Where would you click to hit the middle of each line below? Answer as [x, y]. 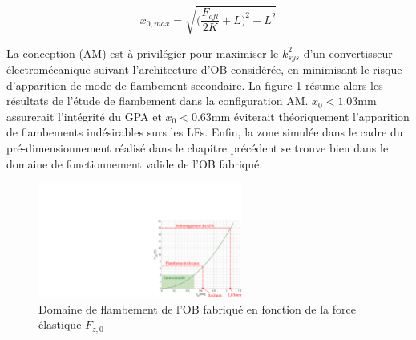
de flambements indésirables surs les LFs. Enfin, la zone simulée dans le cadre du [205, 132]
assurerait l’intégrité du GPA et [84, 116]
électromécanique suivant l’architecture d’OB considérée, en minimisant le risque [204, 69]
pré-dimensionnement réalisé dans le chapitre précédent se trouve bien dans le [198, 147]
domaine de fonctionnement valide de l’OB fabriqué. [135, 163]
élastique [60, 324]
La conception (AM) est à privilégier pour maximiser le [143, 53]
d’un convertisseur [348, 53]
